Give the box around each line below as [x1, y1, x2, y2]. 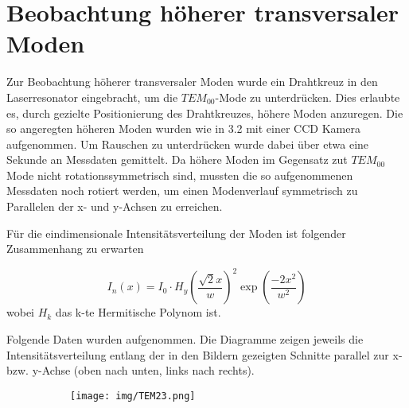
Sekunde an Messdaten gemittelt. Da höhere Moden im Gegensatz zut [6, 151, 348, 168]
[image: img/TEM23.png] [70, 390, 196, 402]
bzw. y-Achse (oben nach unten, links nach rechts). [6, 362, 255, 379]
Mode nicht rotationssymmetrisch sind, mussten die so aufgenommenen [6, 166, 353, 183]
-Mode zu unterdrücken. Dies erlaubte [215, 88, 400, 105]
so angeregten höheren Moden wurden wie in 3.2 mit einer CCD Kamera [6, 120, 360, 137]
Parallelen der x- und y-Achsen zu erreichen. [6, 198, 223, 215]
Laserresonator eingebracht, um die [6, 88, 178, 105]
